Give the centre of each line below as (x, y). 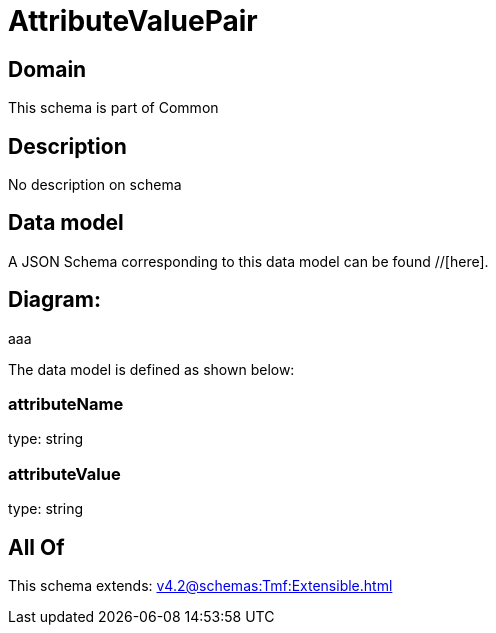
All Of (36, 547)
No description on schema (95, 185)
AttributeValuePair (133, 21)
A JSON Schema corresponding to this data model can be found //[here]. (248, 261)
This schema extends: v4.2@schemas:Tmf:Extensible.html (200, 586)
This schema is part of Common (113, 108)
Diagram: (54, 300)
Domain (47, 69)
